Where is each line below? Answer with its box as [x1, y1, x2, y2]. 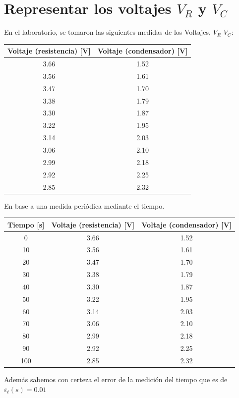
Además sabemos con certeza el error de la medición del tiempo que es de [4, 374, 228, 385]
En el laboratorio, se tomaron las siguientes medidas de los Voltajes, [4, 27, 211, 37]
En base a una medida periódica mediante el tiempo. [4, 200, 165, 211]
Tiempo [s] [7, 219, 45, 229]
